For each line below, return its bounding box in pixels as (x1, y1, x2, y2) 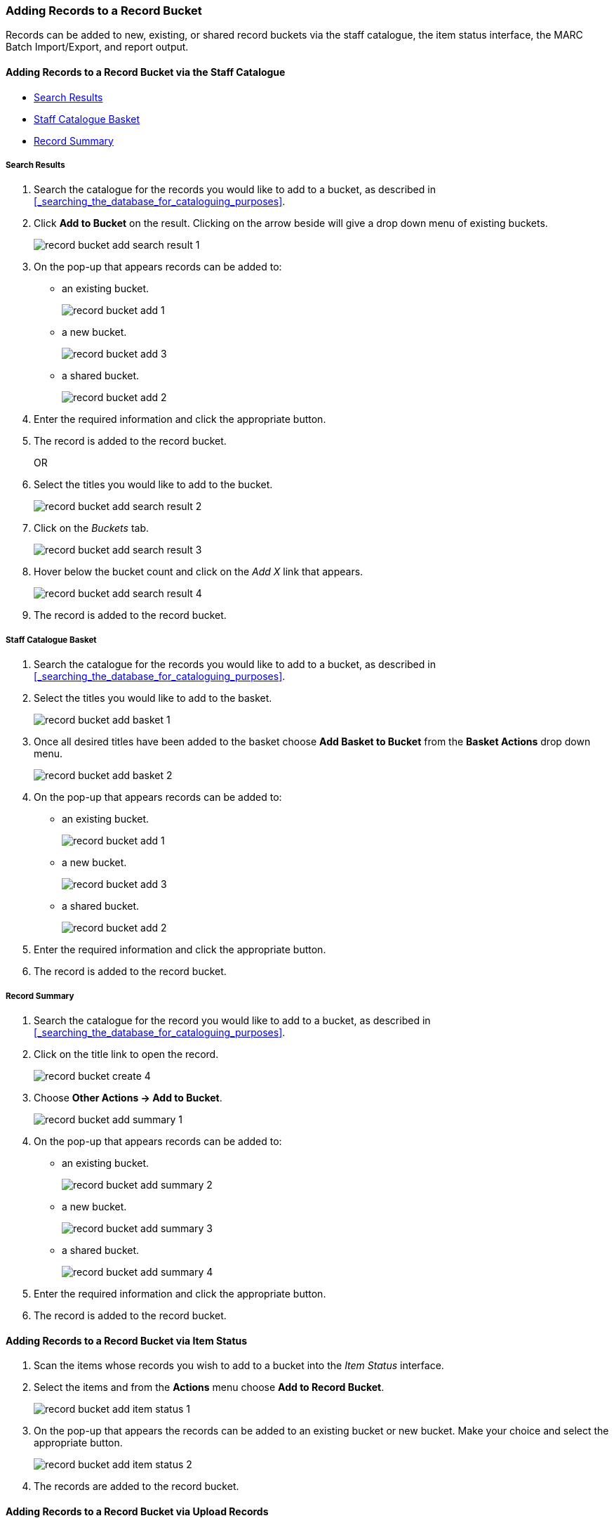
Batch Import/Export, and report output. (6, 41, 189, 53)
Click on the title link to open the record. (34, 1047, 219, 1060)
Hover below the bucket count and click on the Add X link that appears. (34, 566, 363, 578)
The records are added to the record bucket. (34, 1480, 239, 1493)
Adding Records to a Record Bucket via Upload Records (6, 1505, 269, 1517)
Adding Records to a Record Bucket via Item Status (6, 1334, 248, 1347)
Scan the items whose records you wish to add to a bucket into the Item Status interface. (34, 1359, 444, 1372)
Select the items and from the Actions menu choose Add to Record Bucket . (34, 1381, 385, 1394)
